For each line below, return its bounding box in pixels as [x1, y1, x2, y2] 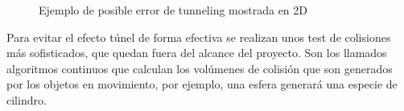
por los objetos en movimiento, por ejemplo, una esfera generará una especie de [6, 76, 398, 92]
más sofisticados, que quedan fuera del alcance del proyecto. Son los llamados [6, 44, 387, 61]
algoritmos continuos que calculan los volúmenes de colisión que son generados [6, 60, 393, 76]
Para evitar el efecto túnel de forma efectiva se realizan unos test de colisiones [6, 28, 391, 45]
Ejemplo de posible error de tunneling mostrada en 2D [39, 2, 307, 18]
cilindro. [6, 91, 47, 108]
